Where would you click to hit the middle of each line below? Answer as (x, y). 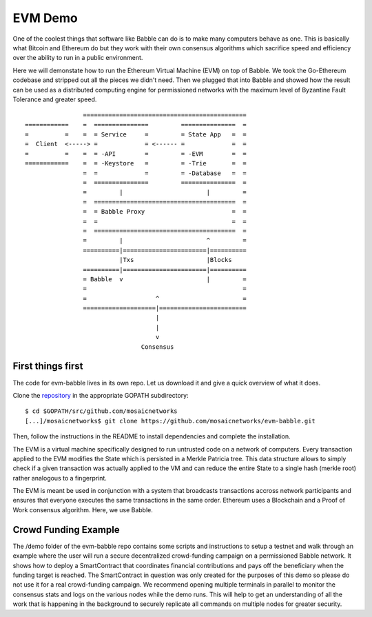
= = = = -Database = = (165, 173)
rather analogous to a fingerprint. (60, 478)
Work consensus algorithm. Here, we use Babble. (83, 509)
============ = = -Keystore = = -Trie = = (136, 163)
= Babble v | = (165, 279)
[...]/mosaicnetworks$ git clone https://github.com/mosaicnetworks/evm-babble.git (170, 421)
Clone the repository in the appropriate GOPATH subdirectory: (101, 395)
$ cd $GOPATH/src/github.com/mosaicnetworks (102, 411)
